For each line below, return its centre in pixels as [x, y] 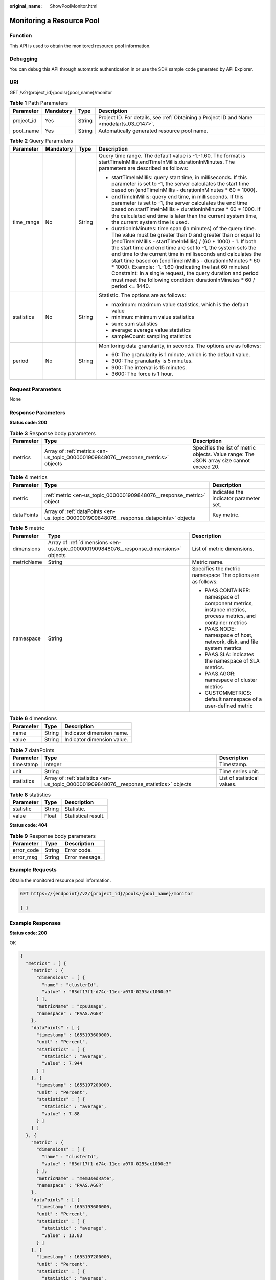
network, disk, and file [231, 642]
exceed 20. [206, 467]
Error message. [83, 857]
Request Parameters [35, 389]
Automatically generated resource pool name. [153, 131]
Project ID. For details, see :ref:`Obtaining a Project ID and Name [175, 118]
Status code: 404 [28, 825]
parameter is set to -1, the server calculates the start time [180, 183]
